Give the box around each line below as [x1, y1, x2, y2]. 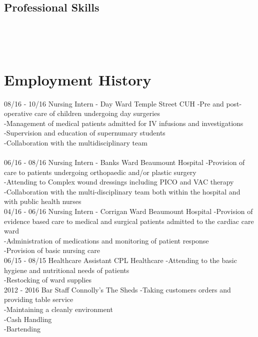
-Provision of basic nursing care [4, 245, 100, 255]
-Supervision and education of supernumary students [4, 127, 165, 138]
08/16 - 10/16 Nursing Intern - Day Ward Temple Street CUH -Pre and [4, 98, 224, 108]
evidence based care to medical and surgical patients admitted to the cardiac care [4, 215, 254, 226]
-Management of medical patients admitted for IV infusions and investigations [4, 117, 243, 128]
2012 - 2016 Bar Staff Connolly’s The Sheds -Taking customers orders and [4, 284, 231, 294]
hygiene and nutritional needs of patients [4, 264, 129, 275]
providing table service [4, 294, 73, 304]
